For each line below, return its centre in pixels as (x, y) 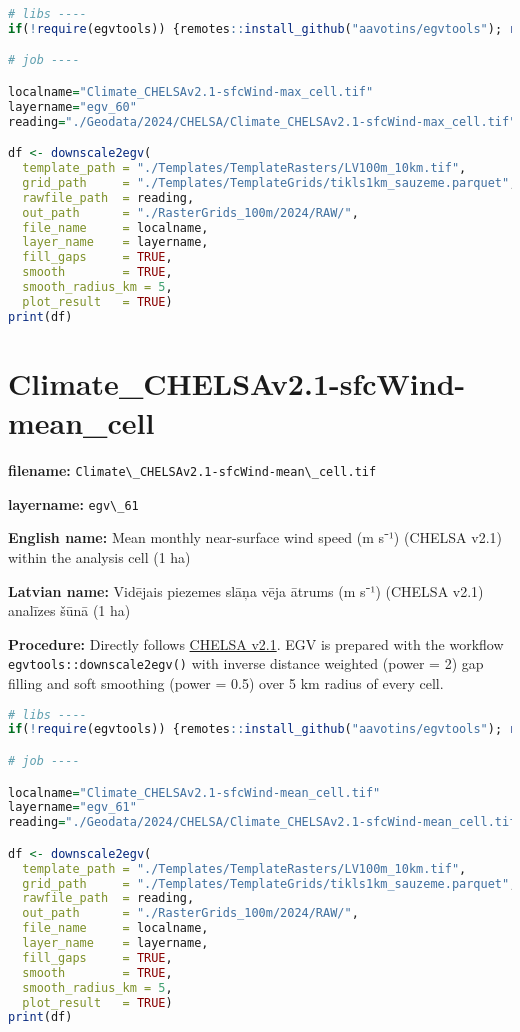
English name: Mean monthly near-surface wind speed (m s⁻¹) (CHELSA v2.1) (255, 537)
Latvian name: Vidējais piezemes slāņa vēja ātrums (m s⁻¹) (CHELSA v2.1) (246, 590)
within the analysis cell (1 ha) (99, 556)
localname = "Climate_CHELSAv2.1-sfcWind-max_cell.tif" (191, 91)
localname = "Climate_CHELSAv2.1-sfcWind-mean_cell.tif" (194, 792)
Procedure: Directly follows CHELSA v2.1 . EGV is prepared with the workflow (256, 643)
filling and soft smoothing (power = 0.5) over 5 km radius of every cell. (226, 682)
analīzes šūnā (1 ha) (69, 610)
